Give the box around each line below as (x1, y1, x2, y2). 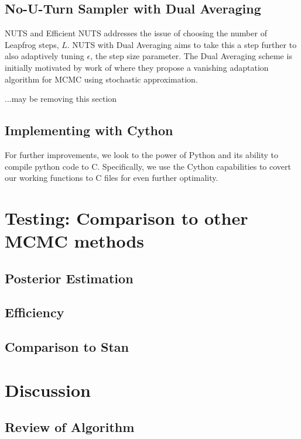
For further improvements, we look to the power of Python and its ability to (5, 148, 279, 160)
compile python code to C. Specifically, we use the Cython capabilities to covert (5, 160, 292, 172)
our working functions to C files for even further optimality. (5, 172, 218, 184)
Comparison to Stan (5, 338, 129, 356)
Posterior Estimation (5, 269, 134, 287)
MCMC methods (5, 229, 145, 253)
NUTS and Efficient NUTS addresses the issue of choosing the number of (5, 27, 267, 39)
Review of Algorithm (5, 418, 135, 436)
